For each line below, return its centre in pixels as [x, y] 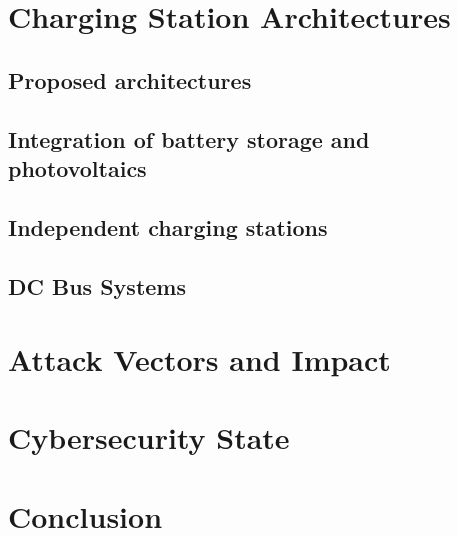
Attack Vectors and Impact [199, 359]
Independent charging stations [168, 226]
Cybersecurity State [149, 437]
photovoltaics [77, 167]
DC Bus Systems [97, 285]
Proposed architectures [130, 79]
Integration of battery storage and [189, 138]
